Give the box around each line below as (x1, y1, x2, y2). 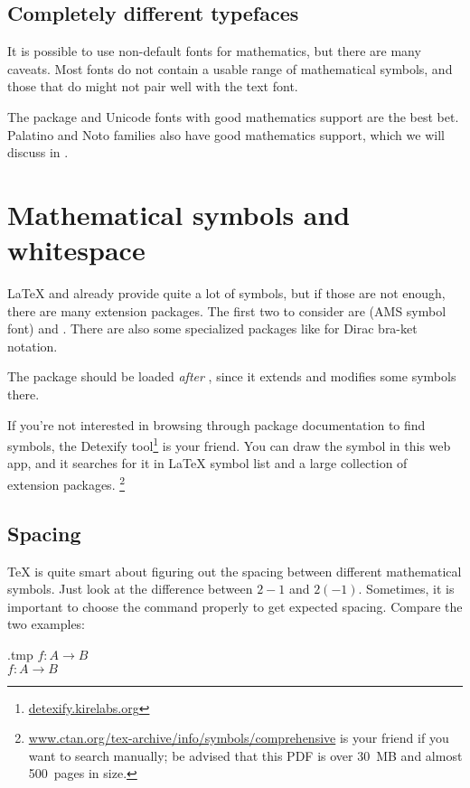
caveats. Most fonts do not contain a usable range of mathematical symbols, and (7, 59, 453, 78)
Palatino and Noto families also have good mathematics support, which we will (7, 125, 445, 144)
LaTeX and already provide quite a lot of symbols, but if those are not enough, (7, 284, 446, 303)
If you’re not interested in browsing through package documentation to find (7, 415, 426, 434)
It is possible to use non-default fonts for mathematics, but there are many (7, 42, 421, 61)
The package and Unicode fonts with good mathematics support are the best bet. (7, 107, 459, 126)
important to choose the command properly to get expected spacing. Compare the (7, 596, 463, 615)
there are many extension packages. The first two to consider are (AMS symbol (7, 301, 446, 320)
